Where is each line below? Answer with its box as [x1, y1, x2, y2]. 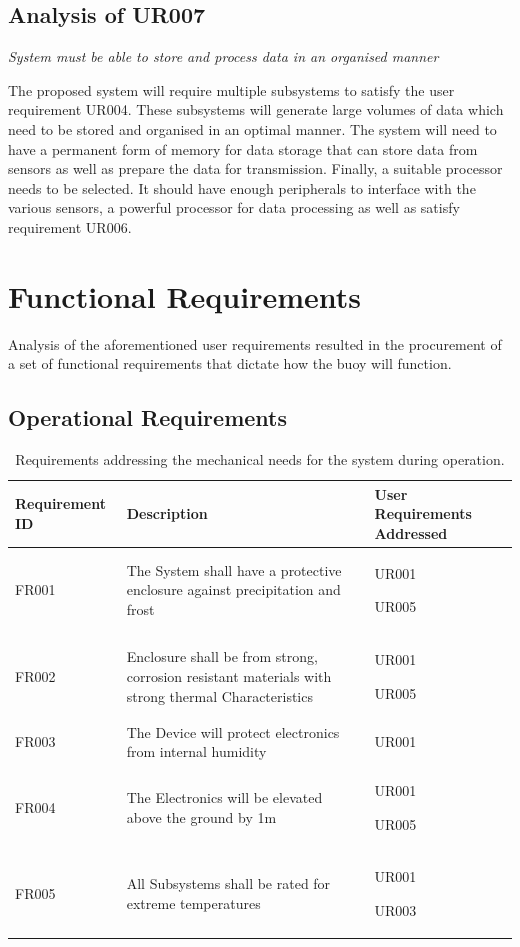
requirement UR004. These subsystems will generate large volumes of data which [8, 99, 504, 120]
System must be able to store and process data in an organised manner [8, 46, 439, 67]
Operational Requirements [8, 402, 287, 433]
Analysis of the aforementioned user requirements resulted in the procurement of [8, 333, 502, 354]
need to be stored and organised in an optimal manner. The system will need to [8, 118, 497, 139]
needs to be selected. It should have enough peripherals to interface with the [8, 177, 476, 198]
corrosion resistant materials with [126, 665, 332, 686]
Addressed [374, 522, 448, 543]
